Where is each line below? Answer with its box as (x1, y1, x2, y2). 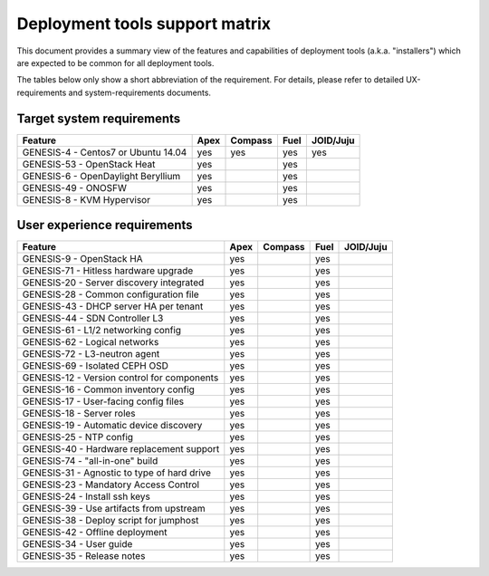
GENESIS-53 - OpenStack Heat (22, 158, 156, 170)
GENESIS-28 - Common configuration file (22, 288, 199, 301)
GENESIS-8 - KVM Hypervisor (22, 193, 151, 206)
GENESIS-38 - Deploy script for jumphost (22, 514, 199, 527)
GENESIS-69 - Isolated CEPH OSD (22, 360, 169, 372)
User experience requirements (16, 217, 194, 233)
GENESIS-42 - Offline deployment (22, 526, 168, 539)
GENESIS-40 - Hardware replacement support (22, 443, 220, 456)
